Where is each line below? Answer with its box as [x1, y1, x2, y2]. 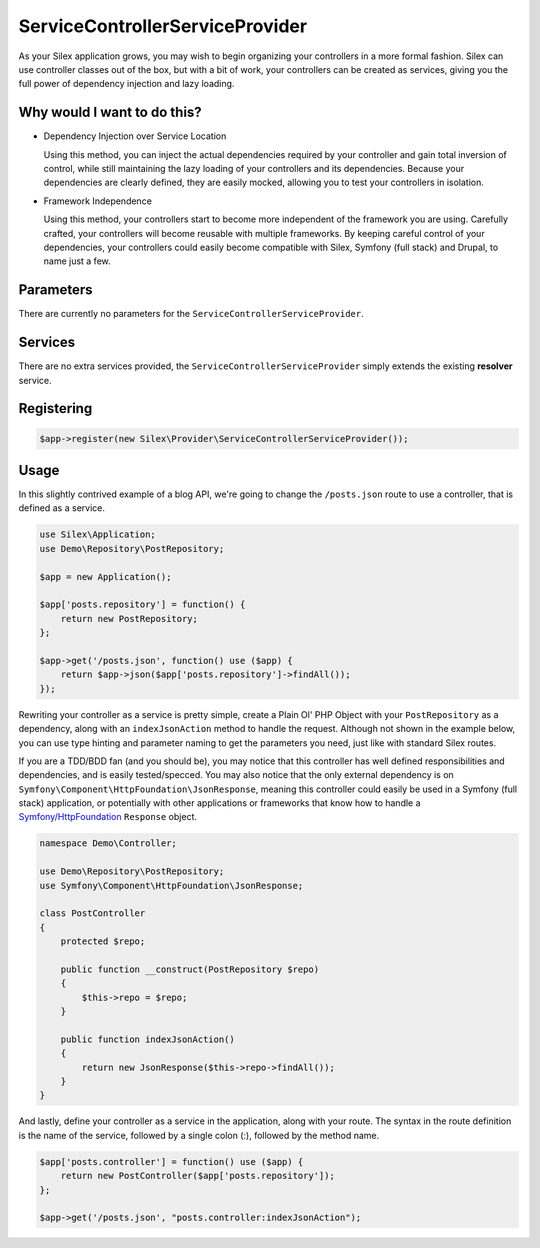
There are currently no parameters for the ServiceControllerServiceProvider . [18, 308, 364, 320]
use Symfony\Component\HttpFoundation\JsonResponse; [39, 880, 304, 891]
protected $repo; [60, 936, 146, 947]
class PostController [39, 908, 146, 919]
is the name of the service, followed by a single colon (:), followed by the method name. [18, 1129, 380, 1141]
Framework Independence [43, 195, 152, 207]
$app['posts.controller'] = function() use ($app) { [39, 1156, 304, 1167]
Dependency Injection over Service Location [43, 130, 227, 142]
